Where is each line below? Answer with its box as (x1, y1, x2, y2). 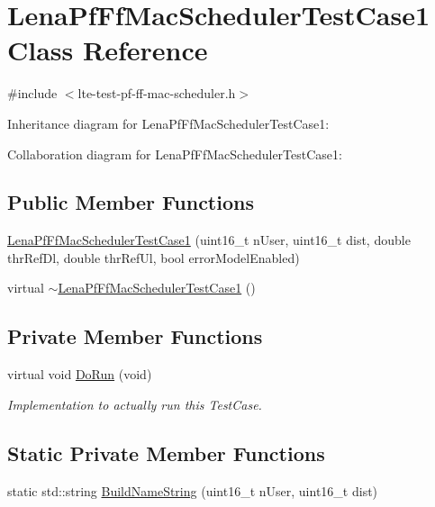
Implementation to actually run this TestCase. (7, 394, 262, 413)
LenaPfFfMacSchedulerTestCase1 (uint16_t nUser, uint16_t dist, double (7, 231, 411, 249)
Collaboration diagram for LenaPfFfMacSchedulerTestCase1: (7, 144, 342, 163)
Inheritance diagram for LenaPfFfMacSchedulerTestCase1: (7, 113, 330, 132)
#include (7, 84, 58, 103)
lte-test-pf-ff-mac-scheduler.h (77, 84, 236, 103)
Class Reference (7, 32, 208, 68)
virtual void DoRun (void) (7, 365, 152, 384)
